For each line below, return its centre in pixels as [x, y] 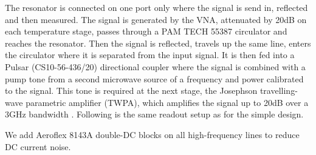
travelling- [279, 91]
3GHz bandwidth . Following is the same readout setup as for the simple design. [154, 114]
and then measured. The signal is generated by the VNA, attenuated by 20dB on [156, 19]
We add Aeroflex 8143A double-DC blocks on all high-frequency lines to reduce [152, 134]
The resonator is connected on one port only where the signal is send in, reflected [156, 7]
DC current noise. [38, 146]
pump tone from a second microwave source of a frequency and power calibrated [154, 78]
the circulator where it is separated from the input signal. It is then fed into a [150, 55]
